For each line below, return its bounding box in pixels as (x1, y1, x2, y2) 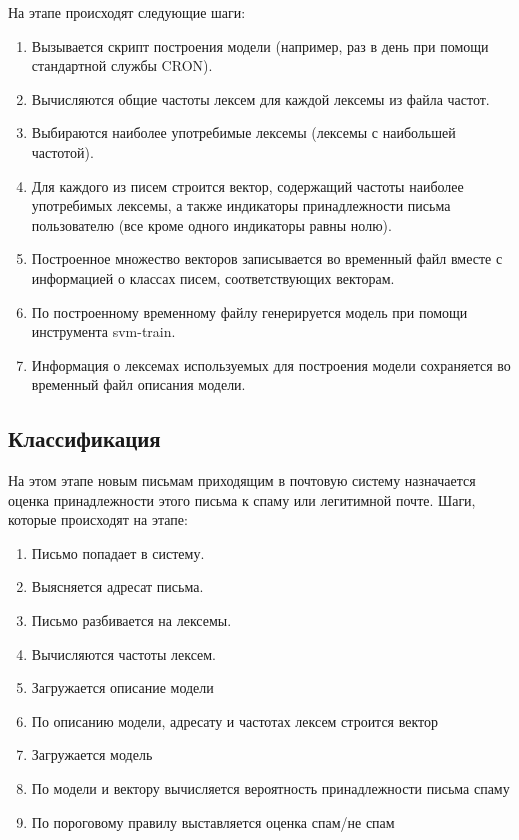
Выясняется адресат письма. (31, 576, 204, 597)
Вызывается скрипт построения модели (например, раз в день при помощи (31, 35, 489, 56)
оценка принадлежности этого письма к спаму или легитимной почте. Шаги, (8, 489, 476, 510)
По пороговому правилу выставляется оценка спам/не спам (31, 811, 395, 832)
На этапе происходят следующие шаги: (8, 2, 246, 22)
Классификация (8, 423, 161, 454)
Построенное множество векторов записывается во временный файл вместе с (31, 248, 503, 269)
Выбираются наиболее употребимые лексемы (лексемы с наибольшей (31, 122, 456, 143)
